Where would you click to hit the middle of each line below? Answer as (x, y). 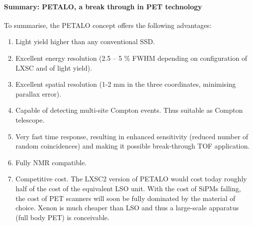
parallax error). (38, 93)
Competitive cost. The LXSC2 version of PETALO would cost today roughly (131, 179)
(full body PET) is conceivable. (63, 217)
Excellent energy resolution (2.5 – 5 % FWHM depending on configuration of (131, 58)
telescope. (30, 119)
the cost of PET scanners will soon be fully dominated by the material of (125, 198)
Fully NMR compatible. (51, 162)
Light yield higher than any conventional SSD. (85, 41)
